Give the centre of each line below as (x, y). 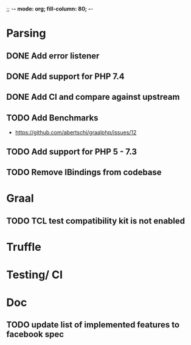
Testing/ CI (34, 275)
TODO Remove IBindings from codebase (84, 172)
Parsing (26, 33)
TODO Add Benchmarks (52, 118)
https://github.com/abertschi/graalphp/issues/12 (76, 133)
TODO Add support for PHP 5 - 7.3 (72, 152)
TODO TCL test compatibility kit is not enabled (96, 221)
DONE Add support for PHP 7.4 (65, 76)
